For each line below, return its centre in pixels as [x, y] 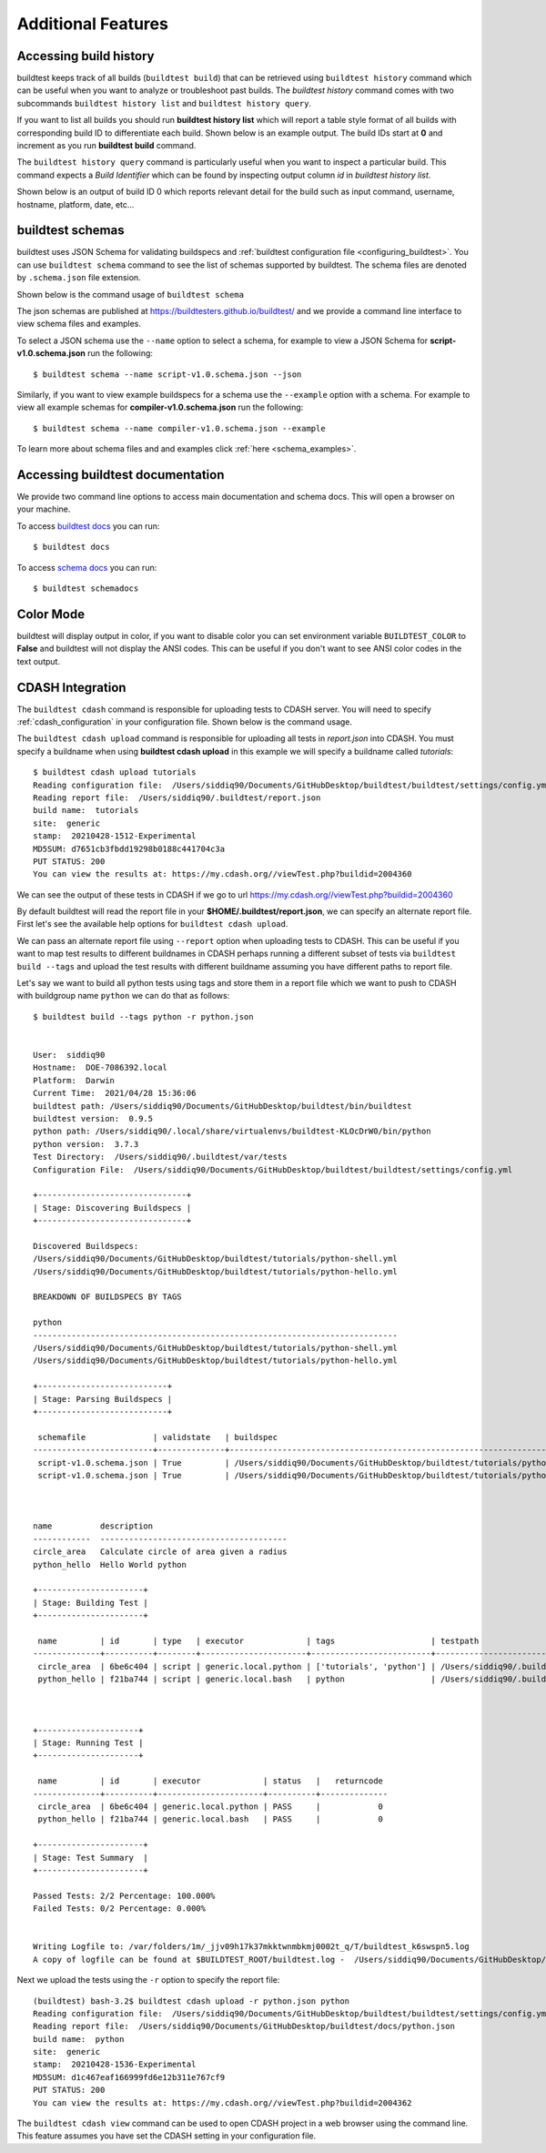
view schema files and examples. [79, 324]
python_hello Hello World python [110, 1564]
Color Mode [51, 614]
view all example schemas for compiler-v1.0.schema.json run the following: [160, 407]
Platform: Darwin [74, 1080]
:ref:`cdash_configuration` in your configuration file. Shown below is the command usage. [185, 722]
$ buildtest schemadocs [86, 589]
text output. [39, 661]
